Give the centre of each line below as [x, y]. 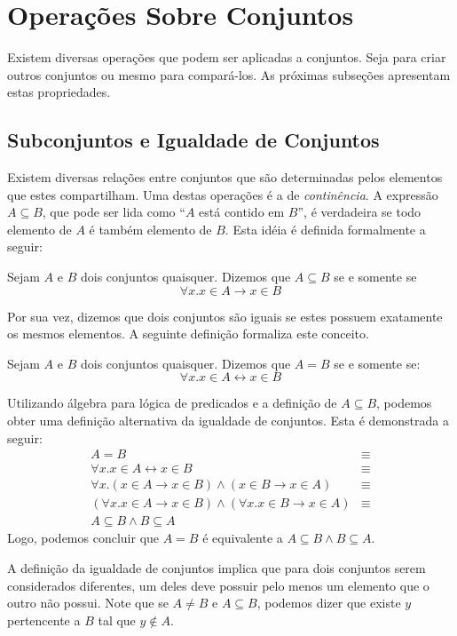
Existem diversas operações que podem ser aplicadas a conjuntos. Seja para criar [227, 57]
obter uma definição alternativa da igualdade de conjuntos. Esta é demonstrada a [228, 421]
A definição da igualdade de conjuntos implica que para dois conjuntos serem [217, 567]
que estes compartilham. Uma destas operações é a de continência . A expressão [223, 194]
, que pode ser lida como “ [114, 212]
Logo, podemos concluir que [83, 538]
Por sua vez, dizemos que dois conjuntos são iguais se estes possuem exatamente [225, 316]
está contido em [242, 212]
